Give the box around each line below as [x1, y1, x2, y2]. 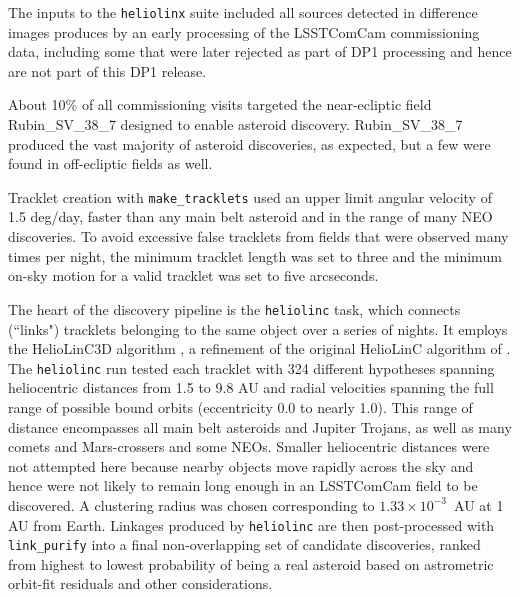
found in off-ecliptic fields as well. [8, 153, 213, 174]
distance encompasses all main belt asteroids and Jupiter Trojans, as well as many [8, 416, 512, 437]
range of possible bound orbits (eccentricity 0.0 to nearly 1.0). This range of [8, 396, 473, 417]
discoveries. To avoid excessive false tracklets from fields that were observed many [8, 226, 509, 247]
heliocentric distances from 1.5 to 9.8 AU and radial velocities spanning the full [8, 377, 494, 398]
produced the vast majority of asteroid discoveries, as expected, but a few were [8, 133, 491, 154]
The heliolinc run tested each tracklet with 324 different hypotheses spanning [8, 357, 495, 378]
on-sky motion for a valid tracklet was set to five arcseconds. [8, 265, 379, 286]
